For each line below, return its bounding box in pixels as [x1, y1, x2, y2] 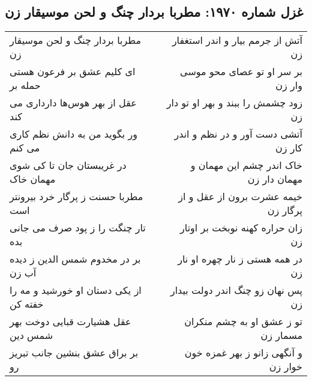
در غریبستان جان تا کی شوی [10, 158, 127, 172]
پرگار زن [267, 203, 302, 218]
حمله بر [10, 78, 41, 93]
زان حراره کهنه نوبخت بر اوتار [180, 221, 302, 235]
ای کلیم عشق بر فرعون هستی [10, 64, 136, 79]
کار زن [275, 141, 302, 155]
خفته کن [10, 297, 44, 311]
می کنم [10, 141, 40, 155]
